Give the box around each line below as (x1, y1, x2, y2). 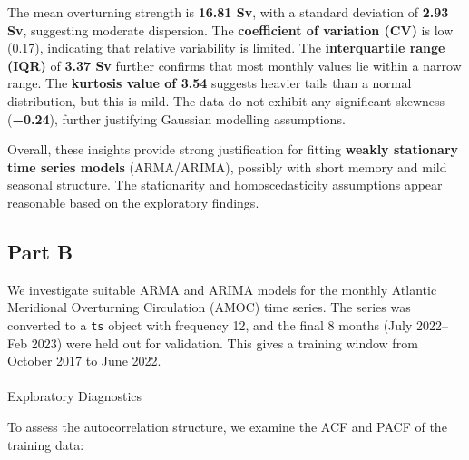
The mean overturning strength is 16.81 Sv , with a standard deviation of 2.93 (7, 3, 449, 21)
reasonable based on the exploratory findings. (7, 192, 259, 211)
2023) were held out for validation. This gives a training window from (31, 333, 418, 352)
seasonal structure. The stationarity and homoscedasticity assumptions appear (7, 175, 443, 194)
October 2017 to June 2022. (7, 351, 161, 370)
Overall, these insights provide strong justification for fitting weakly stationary (7, 140, 459, 159)
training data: (7, 435, 84, 454)
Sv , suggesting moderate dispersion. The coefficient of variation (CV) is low (7, 20, 454, 39)
